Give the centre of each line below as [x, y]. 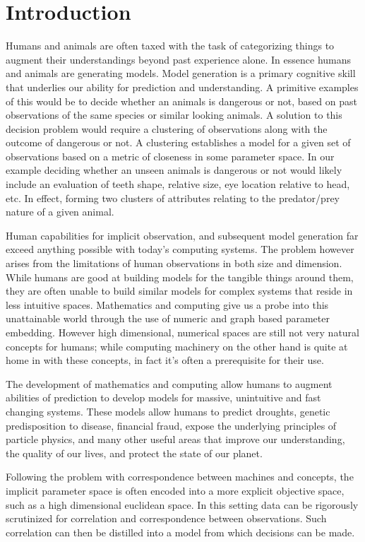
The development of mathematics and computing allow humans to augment [169, 383]
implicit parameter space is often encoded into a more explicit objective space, [175, 490]
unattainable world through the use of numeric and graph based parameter [168, 318]
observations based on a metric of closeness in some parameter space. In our [170, 156]
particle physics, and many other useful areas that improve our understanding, [175, 439]
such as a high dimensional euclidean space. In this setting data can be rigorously [182, 504]
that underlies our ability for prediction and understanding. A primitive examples [182, 87]
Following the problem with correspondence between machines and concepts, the [180, 477]
